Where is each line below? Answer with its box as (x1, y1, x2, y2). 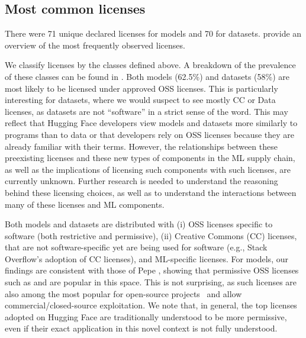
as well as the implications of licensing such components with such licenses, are (5, 163, 291, 175)
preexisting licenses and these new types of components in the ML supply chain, (5, 152, 295, 164)
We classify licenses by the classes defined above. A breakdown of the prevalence (5, 59, 296, 71)
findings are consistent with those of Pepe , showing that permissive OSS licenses (5, 264, 299, 276)
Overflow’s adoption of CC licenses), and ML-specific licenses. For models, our (5, 252, 288, 265)
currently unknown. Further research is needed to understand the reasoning (5, 175, 278, 187)
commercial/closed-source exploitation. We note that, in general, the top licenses (5, 299, 297, 311)
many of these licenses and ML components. (5, 198, 165, 210)
